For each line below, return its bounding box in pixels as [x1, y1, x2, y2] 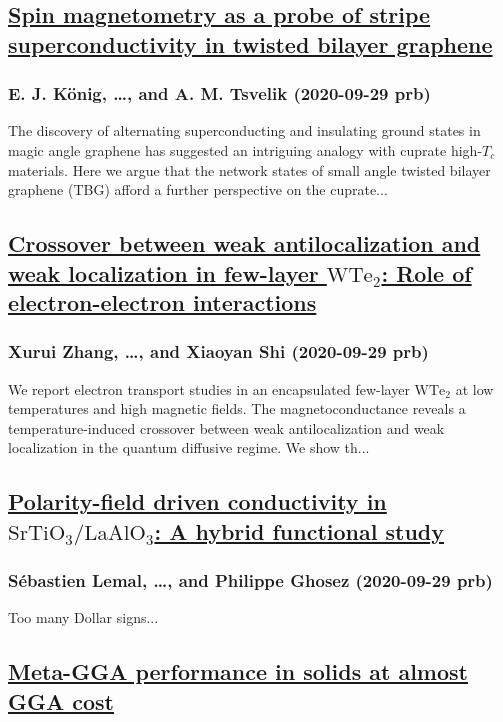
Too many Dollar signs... [8, 607, 159, 628]
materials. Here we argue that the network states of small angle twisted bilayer [8, 159, 491, 180]
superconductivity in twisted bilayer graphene [8, 28, 493, 59]
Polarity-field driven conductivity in [8, 486, 387, 517]
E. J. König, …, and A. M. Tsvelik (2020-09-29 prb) [8, 81, 431, 106]
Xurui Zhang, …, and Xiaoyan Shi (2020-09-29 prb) [8, 339, 429, 364]
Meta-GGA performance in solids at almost [8, 656, 468, 687]
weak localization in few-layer [8, 257, 319, 288]
